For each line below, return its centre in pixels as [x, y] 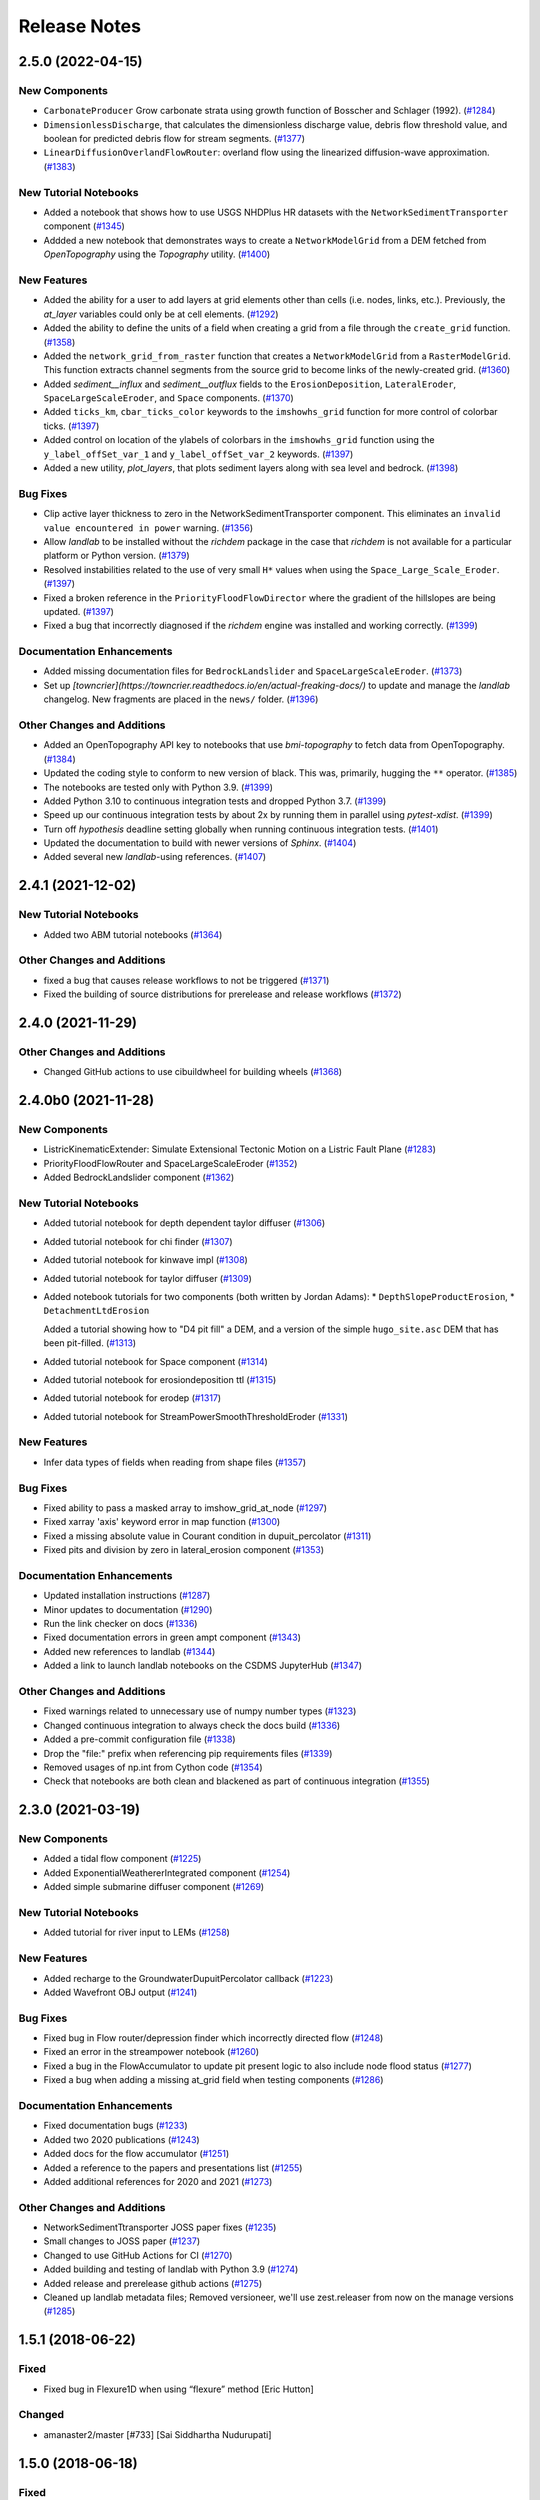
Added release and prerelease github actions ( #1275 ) [153, 2283]
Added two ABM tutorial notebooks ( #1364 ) [133, 934]
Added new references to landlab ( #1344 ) [129, 1651]
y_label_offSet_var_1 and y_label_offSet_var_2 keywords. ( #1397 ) [198, 454]
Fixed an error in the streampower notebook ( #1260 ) [151, 2052]
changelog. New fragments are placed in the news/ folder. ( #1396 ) [181, 699]
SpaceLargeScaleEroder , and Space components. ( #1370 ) [168, 398]
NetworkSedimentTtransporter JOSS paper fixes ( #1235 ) [160, 2227]
